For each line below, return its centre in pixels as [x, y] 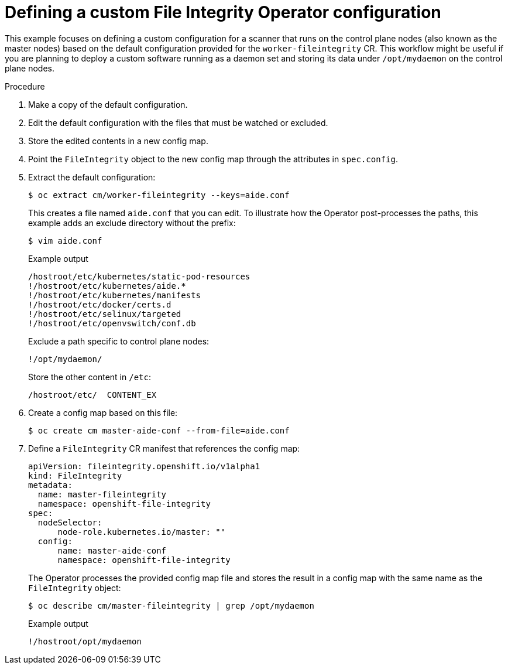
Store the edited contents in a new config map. [118, 141]
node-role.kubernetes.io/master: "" [142, 532]
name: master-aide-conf [112, 550]
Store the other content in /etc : [90, 377]
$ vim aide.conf [65, 240]
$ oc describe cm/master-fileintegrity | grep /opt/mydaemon [171, 605]
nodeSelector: [70, 522]
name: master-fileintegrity [102, 494]
